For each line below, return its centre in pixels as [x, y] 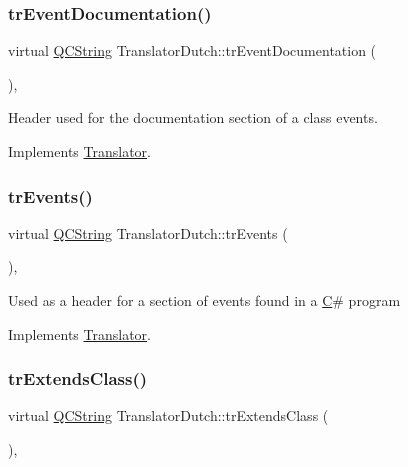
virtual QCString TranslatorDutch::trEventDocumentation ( [192, 50]
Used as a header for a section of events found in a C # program [204, 300]
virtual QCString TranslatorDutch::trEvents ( [148, 232]
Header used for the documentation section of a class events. [193, 117]
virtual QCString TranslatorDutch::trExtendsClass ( [168, 415]
